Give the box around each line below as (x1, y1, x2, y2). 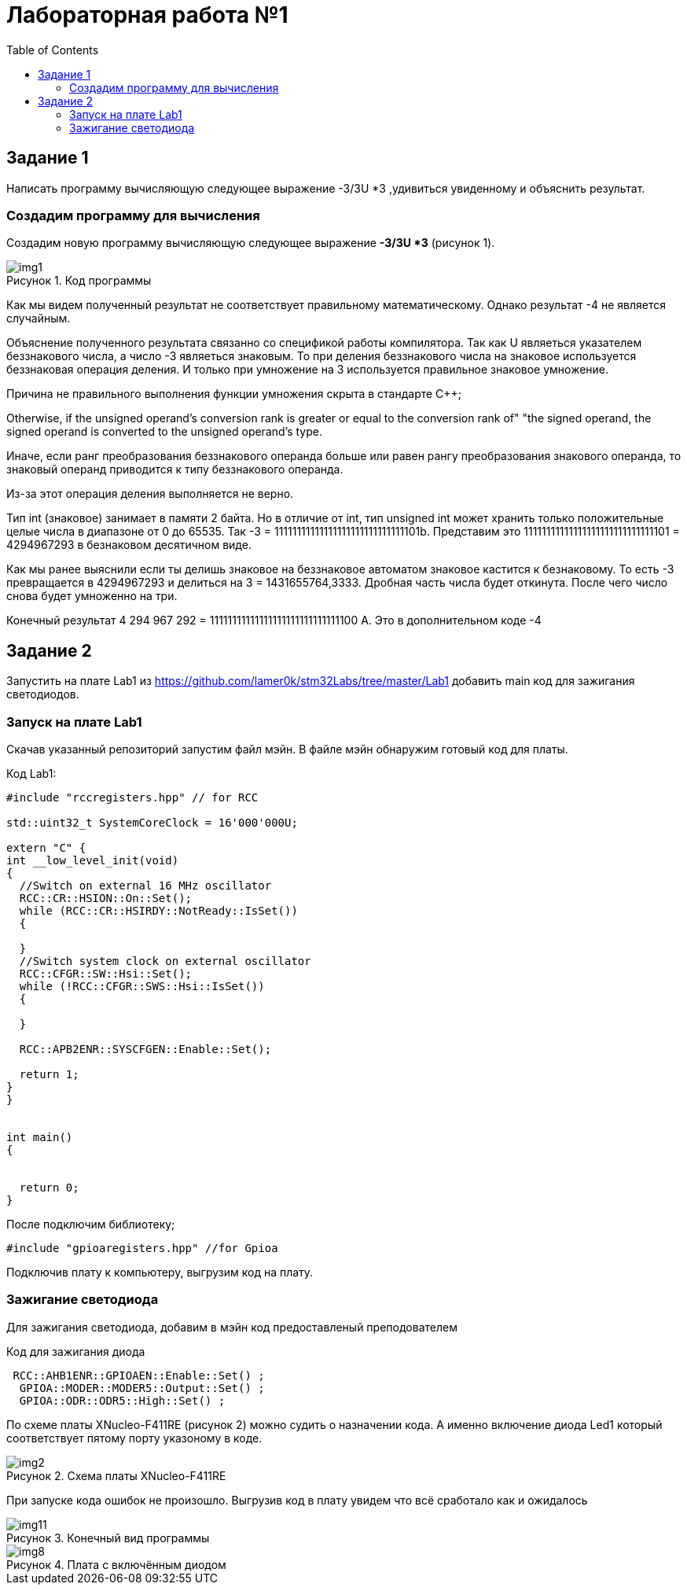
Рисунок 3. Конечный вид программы (6, 1530, 210, 1545)
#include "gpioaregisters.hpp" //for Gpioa (6, 1241, 278, 1254)
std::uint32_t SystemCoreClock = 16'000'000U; (6, 816, 298, 829)
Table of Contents (6, 42, 99, 57)
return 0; (19, 1180, 79, 1194)
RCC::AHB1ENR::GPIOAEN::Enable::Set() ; (13, 1368, 265, 1382)
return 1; (19, 1067, 79, 1081)
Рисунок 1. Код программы (6, 274, 152, 288)
